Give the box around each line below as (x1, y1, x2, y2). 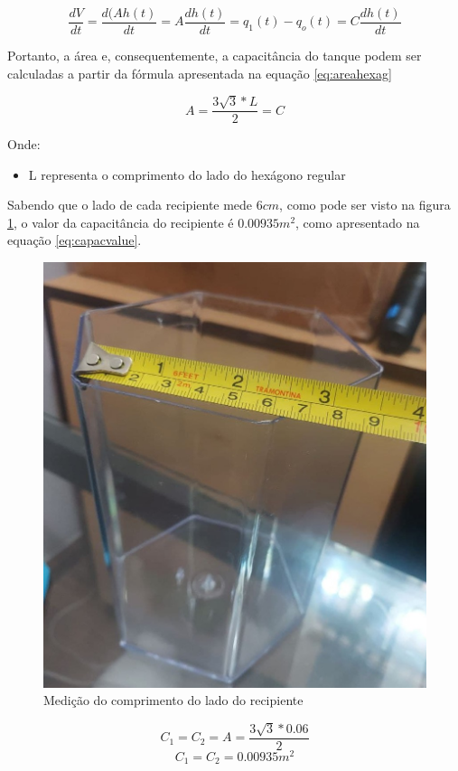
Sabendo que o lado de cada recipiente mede (7, 195, 253, 214)
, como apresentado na (295, 212, 420, 231)
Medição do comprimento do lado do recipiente (43, 691, 304, 710)
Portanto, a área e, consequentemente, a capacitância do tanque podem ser (7, 46, 422, 65)
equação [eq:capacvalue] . (7, 230, 142, 249)
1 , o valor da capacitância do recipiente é (7, 212, 234, 231)
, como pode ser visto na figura (279, 195, 451, 214)
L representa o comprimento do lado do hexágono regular (28, 165, 346, 183)
